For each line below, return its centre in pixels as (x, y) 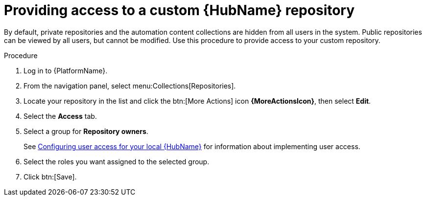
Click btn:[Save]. (50, 177)
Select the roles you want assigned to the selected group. (117, 161)
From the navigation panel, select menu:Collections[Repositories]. (130, 86)
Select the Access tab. (60, 116)
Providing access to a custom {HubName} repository (179, 10)
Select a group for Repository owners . (86, 131)
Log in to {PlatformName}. (66, 70)
